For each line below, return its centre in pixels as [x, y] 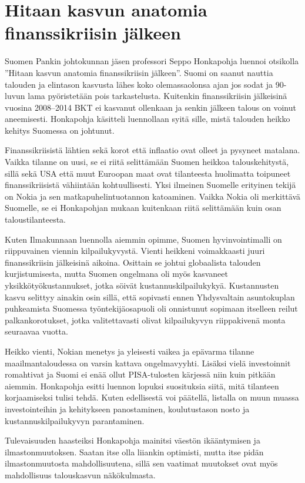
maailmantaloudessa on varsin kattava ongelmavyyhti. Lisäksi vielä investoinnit [148, 363]
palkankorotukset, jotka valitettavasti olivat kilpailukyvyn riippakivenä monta [145, 320]
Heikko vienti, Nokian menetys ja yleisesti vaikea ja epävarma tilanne [130, 351]
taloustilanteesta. [35, 219]
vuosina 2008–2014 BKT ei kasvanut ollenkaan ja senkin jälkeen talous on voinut [150, 107]
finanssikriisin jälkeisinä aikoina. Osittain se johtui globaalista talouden [133, 262]
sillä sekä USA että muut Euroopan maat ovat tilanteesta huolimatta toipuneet [148, 173]
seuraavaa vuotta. [36, 331]
